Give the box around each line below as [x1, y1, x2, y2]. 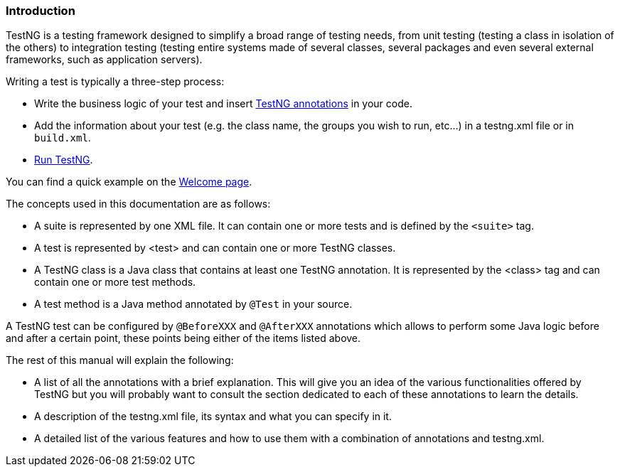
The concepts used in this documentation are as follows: [6, 198, 271, 210]
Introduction [6, 4, 75, 18]
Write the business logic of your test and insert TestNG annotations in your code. [34, 97, 412, 110]
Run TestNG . [34, 154, 93, 166]
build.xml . [34, 132, 91, 144]
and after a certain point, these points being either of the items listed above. [6, 332, 361, 345]
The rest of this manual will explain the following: [6, 354, 234, 367]
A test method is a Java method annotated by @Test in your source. [34, 298, 353, 311]
